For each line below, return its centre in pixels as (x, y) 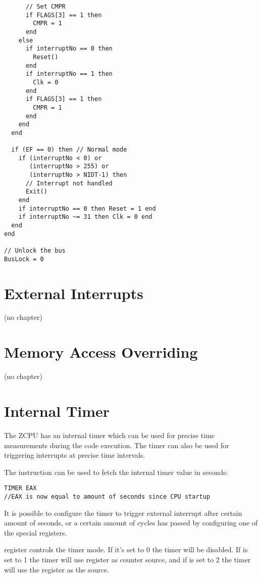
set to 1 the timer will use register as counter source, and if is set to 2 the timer (127, 559)
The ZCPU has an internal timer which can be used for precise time (110, 435)
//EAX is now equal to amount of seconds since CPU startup (107, 496)
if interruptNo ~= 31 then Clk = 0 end (85, 217)
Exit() (36, 192)
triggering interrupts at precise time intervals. (75, 455)
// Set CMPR (45, 7)
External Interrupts (74, 293)
